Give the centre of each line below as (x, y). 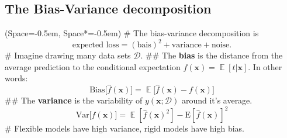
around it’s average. (217, 100)
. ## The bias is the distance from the (212, 55)
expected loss (96, 45)
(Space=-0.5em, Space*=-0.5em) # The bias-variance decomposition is (132, 33)
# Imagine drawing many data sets (68, 55)
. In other (265, 66)
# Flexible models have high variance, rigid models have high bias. (125, 128)
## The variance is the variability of (74, 100)
